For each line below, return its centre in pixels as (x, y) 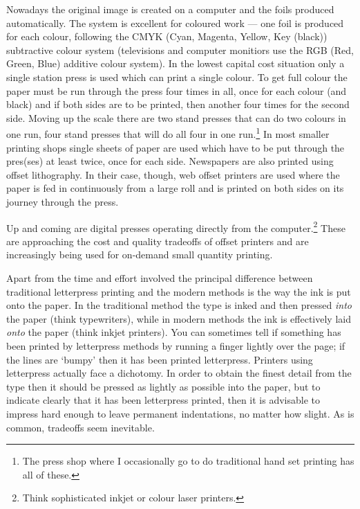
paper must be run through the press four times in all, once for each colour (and (177, 90)
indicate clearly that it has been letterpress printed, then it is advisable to (163, 400)
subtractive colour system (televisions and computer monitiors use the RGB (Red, (180, 50)
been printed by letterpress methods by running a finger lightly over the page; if (176, 345)
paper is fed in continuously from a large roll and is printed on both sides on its (175, 188)
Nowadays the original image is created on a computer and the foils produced (170, 9)
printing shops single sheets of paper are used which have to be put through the (176, 147)
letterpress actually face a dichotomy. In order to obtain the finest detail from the (179, 373)
